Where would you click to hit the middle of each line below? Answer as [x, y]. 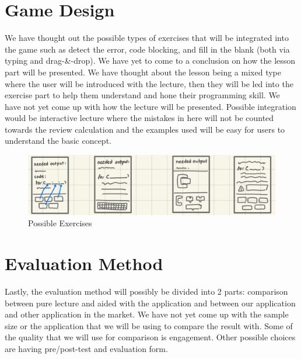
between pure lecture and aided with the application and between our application [150, 303]
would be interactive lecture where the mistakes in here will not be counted [139, 118]
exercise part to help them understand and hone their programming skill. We [142, 95]
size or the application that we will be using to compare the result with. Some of [149, 325]
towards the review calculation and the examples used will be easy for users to [145, 129]
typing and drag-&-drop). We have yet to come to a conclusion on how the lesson [150, 61]
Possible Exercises [60, 223]
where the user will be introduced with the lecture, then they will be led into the [149, 83]
